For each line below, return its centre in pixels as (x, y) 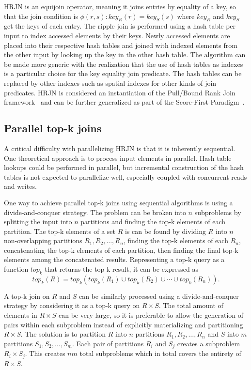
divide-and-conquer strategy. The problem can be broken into (95, 212)
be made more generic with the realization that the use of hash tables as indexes (124, 64)
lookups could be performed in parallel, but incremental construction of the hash (124, 167)
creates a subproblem (209, 343)
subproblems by (218, 212)
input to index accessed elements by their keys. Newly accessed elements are (117, 35)
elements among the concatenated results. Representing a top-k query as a (114, 259)
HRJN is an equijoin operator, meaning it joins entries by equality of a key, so (120, 6)
